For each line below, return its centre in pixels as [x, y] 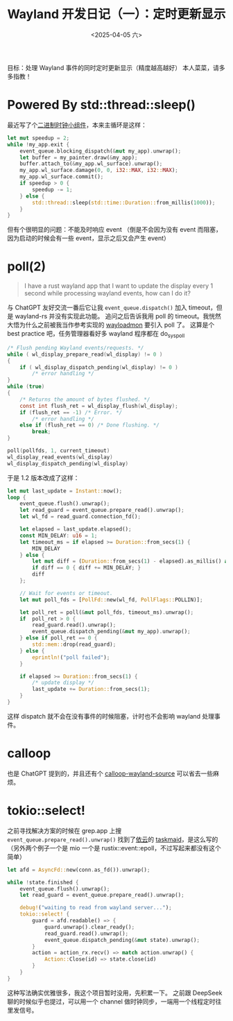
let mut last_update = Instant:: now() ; [65, 491]
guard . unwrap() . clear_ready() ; [89, 927]
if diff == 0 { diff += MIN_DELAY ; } [86, 568]
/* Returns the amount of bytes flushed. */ [85, 400]
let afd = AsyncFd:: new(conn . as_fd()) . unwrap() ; [79, 870]
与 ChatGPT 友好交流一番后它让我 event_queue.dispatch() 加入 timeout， [112, 308]
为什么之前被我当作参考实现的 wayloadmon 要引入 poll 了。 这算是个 [117, 325]
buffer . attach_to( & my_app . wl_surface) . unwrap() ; [91, 164]
